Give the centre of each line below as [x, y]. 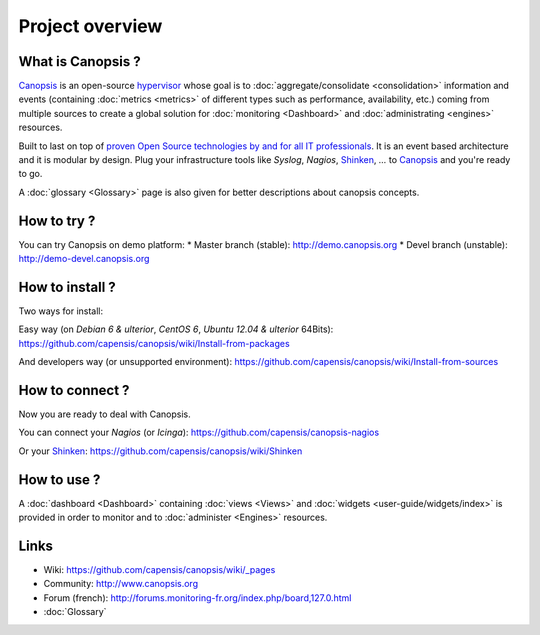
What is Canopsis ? [79, 61]
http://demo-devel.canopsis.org [84, 259]
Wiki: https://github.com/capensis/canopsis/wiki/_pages [159, 570]
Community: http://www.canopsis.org [121, 584]
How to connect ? [74, 390]
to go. [30, 174]
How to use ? [59, 479]
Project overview [90, 26]
